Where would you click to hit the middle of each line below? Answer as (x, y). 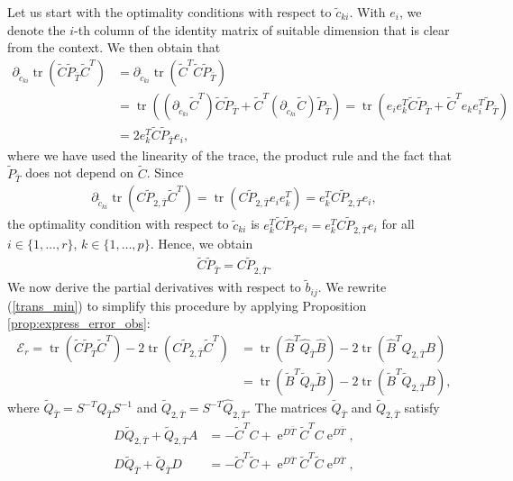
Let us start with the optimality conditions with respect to (169, 12)
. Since (165, 172)
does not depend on (80, 172)
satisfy (422, 408)
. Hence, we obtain (202, 244)
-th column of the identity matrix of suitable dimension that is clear (262, 29)
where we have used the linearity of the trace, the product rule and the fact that (229, 154)
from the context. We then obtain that (114, 47)
